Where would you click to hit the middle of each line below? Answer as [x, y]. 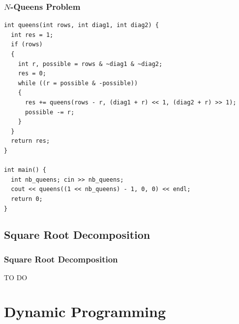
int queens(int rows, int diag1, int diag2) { [81, 25]
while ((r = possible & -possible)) [78, 83]
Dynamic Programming [85, 311]
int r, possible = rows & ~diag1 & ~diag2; [90, 64]
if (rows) [27, 45]
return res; [30, 141]
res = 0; [32, 74]
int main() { [25, 170]
